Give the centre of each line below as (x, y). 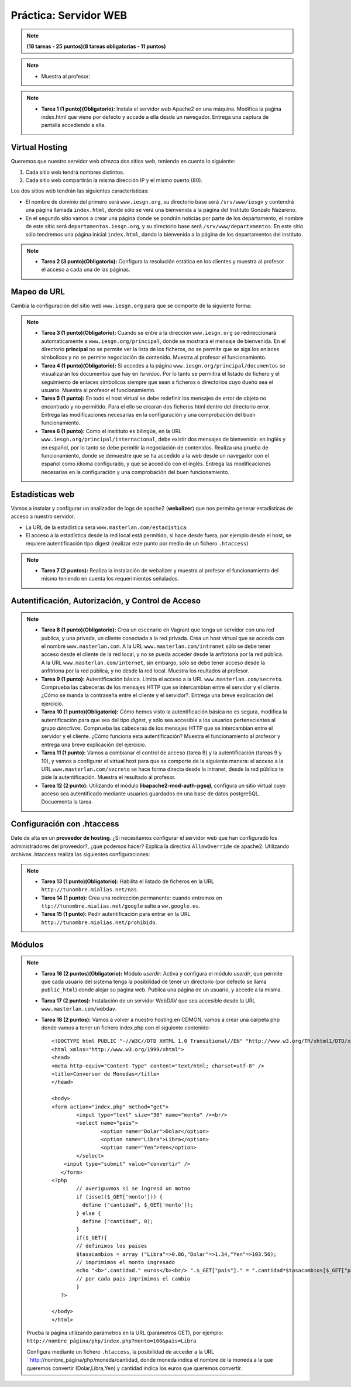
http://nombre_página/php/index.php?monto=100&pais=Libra (111, 1341)
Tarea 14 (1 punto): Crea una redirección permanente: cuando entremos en (132, 898)
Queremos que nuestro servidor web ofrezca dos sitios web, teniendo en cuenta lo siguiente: (123, 162)
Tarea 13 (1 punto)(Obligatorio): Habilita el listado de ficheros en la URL (128, 881)
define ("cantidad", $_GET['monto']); (138, 1205)
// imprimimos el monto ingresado (126, 1262)
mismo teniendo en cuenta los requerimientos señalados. (110, 579)
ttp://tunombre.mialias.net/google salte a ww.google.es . (121, 906)
